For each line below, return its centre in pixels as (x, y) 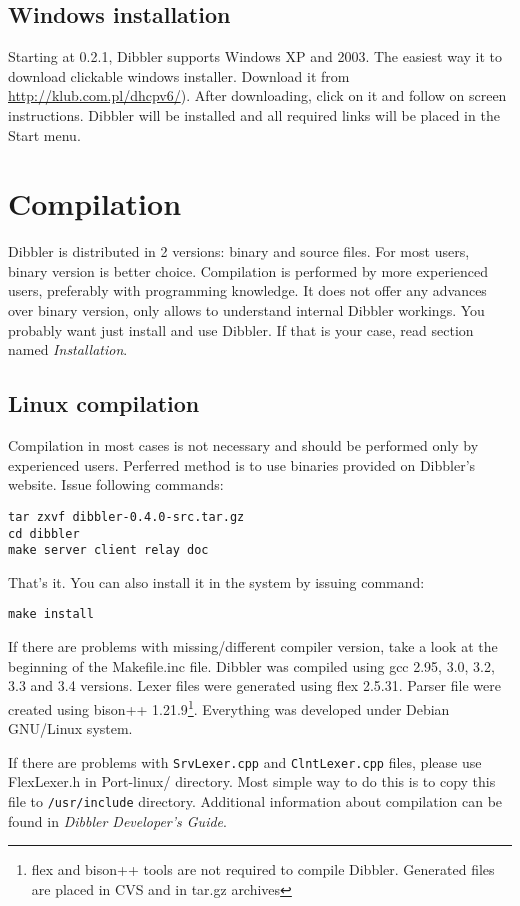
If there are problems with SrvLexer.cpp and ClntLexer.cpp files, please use (245, 761)
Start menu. (44, 134)
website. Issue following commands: (116, 484)
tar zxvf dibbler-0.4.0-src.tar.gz (126, 516)
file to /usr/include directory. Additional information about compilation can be (255, 800)
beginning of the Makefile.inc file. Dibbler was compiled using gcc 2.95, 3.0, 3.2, (251, 665)
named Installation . (68, 349)
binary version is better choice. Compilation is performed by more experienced (248, 270)
